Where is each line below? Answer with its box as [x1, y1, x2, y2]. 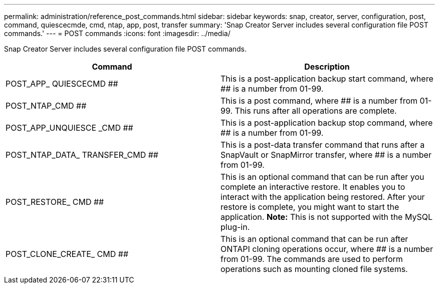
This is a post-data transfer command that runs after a [221, 140, 425, 150]
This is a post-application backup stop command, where [221, 118, 433, 128]
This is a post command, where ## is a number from [221, 96, 417, 106]
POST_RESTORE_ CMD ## [6, 197, 104, 207]
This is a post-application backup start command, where [221, 74, 433, 84]
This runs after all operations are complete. [235, 106, 397, 116]
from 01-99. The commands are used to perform [221, 254, 403, 264]
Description [304, 62, 350, 72]
